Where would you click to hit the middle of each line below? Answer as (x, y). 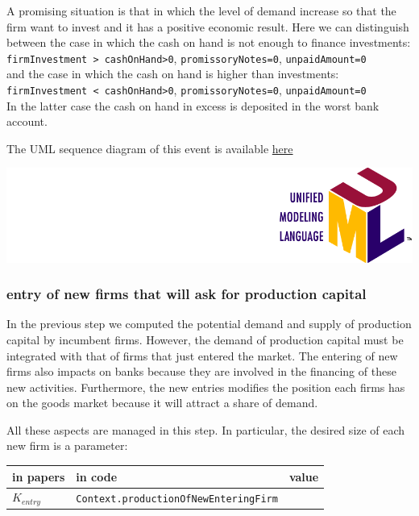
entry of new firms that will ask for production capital (187, 294)
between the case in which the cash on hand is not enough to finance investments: (209, 42)
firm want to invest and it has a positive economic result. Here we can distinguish (208, 26)
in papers (39, 476)
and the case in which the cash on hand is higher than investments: (173, 74)
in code (97, 476)
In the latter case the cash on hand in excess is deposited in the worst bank (193, 105)
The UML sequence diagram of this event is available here (150, 148)
